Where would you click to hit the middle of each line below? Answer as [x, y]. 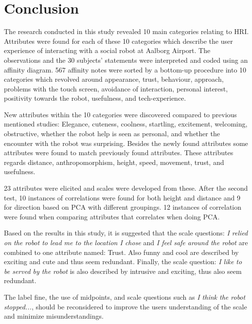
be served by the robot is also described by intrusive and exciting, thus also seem [123, 271]
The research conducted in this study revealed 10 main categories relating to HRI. [126, 31]
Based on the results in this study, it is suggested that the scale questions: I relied [126, 233]
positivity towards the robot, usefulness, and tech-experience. [95, 98]
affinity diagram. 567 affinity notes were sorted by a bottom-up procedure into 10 [125, 69]
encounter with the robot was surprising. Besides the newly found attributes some [126, 143]
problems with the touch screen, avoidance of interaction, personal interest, [116, 88]
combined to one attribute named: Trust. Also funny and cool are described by [121, 252]
